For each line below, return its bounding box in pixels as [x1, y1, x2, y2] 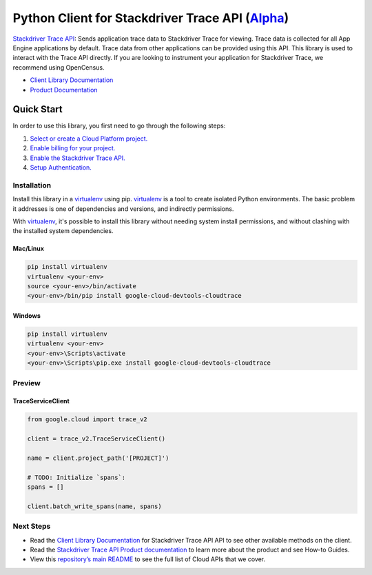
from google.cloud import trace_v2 [27, 416, 147, 423]
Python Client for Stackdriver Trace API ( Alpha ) [12, 10, 289, 26]
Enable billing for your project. [30, 144, 116, 152]
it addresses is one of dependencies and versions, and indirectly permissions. [12, 204, 234, 213]
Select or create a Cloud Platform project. [30, 134, 148, 143]
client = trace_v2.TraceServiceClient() [27, 435, 165, 443]
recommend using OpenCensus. [12, 63, 105, 72]
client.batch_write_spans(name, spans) [27, 502, 162, 510]
